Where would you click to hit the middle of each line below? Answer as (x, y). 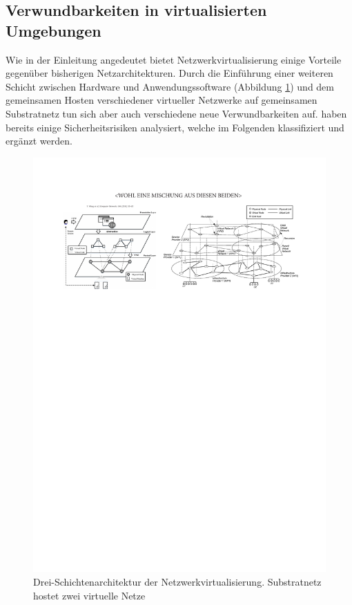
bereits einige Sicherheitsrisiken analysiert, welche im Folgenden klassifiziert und (175, 127)
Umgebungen (53, 30)
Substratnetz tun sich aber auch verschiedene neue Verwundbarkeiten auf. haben (176, 113)
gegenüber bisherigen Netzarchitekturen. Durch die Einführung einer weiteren (169, 73)
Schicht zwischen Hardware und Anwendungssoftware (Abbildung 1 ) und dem (170, 86)
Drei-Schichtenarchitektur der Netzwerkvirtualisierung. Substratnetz (177, 582)
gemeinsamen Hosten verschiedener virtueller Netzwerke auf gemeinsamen (162, 100)
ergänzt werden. (39, 141)
